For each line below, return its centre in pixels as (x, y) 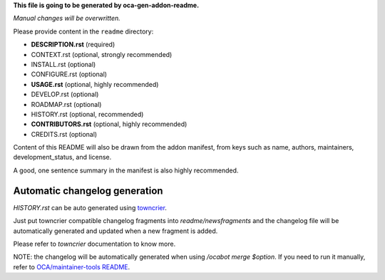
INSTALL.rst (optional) (63, 64)
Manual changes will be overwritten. (67, 19)
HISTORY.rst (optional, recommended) (87, 114)
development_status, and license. (62, 157)
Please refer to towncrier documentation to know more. (94, 244)
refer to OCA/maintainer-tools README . (72, 266)
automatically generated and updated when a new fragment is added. (115, 231)
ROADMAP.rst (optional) (66, 104)
